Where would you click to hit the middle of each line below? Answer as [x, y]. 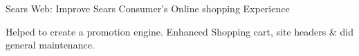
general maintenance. [50, 45]
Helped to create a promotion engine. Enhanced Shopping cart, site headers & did [179, 31]
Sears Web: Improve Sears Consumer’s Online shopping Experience [148, 8]
